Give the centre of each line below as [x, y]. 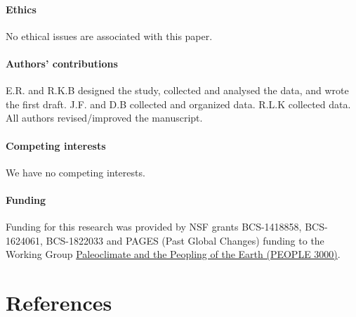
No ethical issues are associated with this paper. [109, 35]
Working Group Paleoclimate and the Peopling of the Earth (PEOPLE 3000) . [173, 254]
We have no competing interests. [75, 172]
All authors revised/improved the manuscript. [104, 118]
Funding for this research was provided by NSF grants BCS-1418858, [154, 227]
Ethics [21, 9]
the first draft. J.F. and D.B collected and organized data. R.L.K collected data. [178, 104]
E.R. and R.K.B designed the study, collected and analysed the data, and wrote [177, 90]
